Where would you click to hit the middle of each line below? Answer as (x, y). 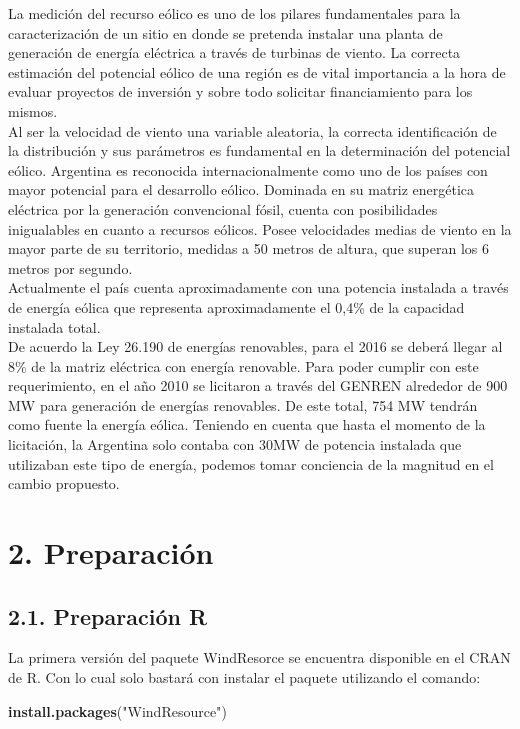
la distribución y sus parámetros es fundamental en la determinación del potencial (259, 150)
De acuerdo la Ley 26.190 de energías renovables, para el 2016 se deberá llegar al (255, 346)
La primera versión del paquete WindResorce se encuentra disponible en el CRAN (259, 657)
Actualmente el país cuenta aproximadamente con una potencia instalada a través (258, 287)
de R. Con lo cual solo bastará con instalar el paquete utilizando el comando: (244, 677)
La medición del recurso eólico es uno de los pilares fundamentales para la (234, 13)
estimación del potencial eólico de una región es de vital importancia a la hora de (257, 71)
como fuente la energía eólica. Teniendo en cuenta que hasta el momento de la (247, 424)
